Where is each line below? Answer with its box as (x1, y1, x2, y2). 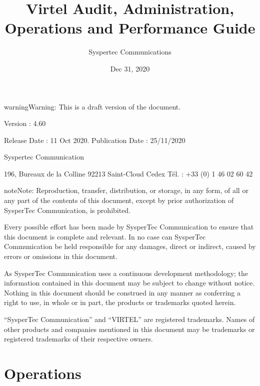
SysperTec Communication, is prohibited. (4, 204, 131, 215)
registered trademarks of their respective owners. (4, 333, 153, 344)
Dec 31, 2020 (110, 63, 150, 73)
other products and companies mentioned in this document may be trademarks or (4, 323, 255, 334)
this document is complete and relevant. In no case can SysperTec (4, 231, 206, 241)
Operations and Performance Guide (4, 17, 255, 38)
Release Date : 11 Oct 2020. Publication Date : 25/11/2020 (4, 134, 185, 145)
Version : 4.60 (4, 118, 46, 128)
